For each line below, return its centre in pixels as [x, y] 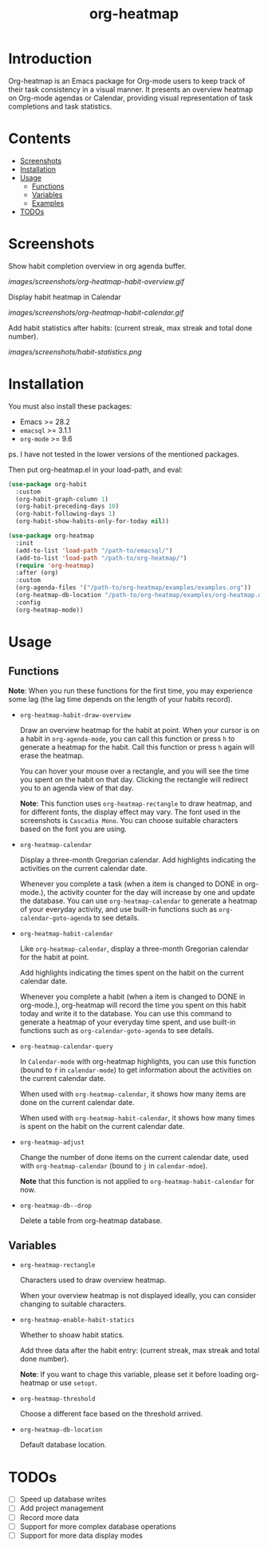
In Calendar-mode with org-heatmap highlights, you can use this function [138, 1061]
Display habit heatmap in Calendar [65, 297]
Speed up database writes [63, 1499]
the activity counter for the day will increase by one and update [151, 892]
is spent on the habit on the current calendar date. [102, 1126]
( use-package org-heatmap [51, 536]
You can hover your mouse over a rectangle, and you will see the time [134, 770]
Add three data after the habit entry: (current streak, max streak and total [140, 1351]
